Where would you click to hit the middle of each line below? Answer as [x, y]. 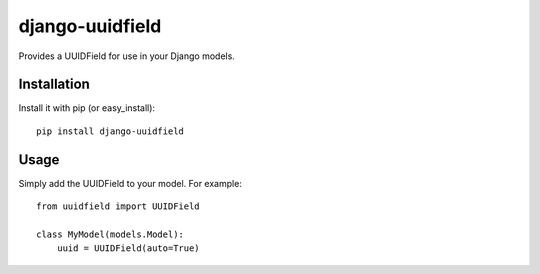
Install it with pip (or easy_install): [86, 108]
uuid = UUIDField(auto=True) [128, 248]
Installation [54, 84]
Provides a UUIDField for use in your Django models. [126, 56]
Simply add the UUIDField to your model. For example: [130, 183]
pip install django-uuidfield [110, 131]
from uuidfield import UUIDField [118, 206]
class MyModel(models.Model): [110, 234]
